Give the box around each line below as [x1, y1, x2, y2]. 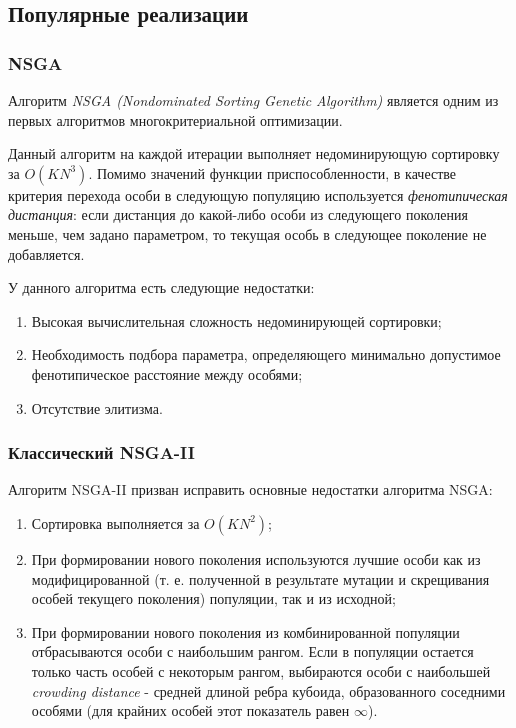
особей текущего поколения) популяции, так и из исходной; [31, 588, 396, 609]
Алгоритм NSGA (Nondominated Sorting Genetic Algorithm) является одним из [8, 90, 499, 110]
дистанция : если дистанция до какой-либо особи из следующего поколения [8, 204, 468, 225]
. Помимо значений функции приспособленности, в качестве [88, 162, 457, 183]
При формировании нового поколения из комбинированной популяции [31, 621, 460, 642]
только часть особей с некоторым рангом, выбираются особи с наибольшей [31, 660, 491, 681]
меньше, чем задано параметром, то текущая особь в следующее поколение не [8, 223, 487, 244]
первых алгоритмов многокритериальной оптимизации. [8, 109, 343, 130]
